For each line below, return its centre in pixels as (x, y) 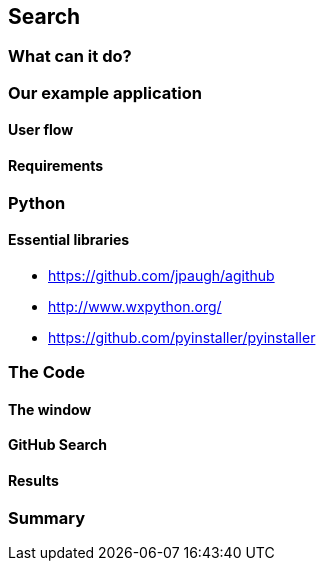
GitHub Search (57, 445)
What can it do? (70, 56)
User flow (41, 130)
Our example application (105, 92)
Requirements (56, 166)
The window (50, 409)
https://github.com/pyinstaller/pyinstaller (182, 337)
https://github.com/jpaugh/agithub (161, 275)
